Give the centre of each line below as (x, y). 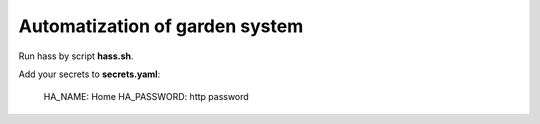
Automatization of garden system (161, 26)
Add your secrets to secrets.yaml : (89, 74)
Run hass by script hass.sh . (76, 56)
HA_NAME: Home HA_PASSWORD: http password (146, 97)
